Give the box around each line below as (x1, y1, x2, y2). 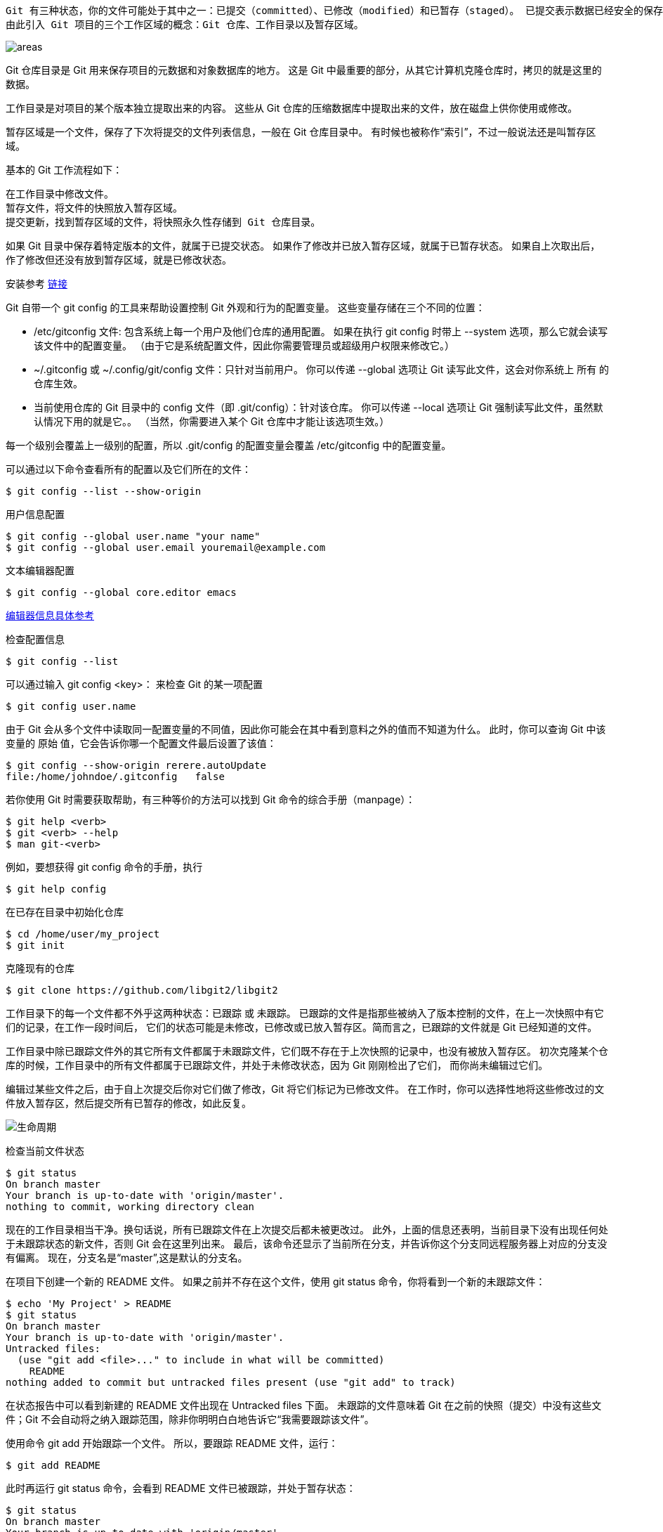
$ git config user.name (6, 701, 136, 712)
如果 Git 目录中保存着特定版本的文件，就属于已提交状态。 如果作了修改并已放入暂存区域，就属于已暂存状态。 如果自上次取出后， (6, 240, 600, 252)
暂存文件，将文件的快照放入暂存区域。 (6, 202, 183, 214)
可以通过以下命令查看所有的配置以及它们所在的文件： (6, 463, 251, 475)
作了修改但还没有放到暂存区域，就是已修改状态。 (6, 254, 232, 266)
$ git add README (6, 1460, 100, 1471)
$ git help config (6, 883, 107, 895)
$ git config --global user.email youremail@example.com (6, 542, 326, 553)
